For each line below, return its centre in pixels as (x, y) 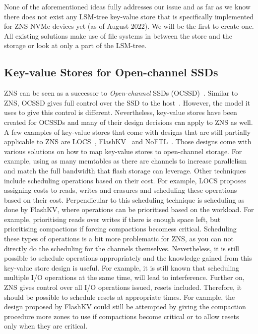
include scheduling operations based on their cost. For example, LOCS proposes (125, 180)
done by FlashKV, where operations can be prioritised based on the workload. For (129, 209)
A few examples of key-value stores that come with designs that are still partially (128, 132)
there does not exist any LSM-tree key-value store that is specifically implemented (129, 16)
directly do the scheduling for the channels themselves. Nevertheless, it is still (122, 248)
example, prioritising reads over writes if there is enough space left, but (112, 219)
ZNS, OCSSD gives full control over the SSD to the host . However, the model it (127, 102)
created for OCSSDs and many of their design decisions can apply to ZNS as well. (129, 122)
